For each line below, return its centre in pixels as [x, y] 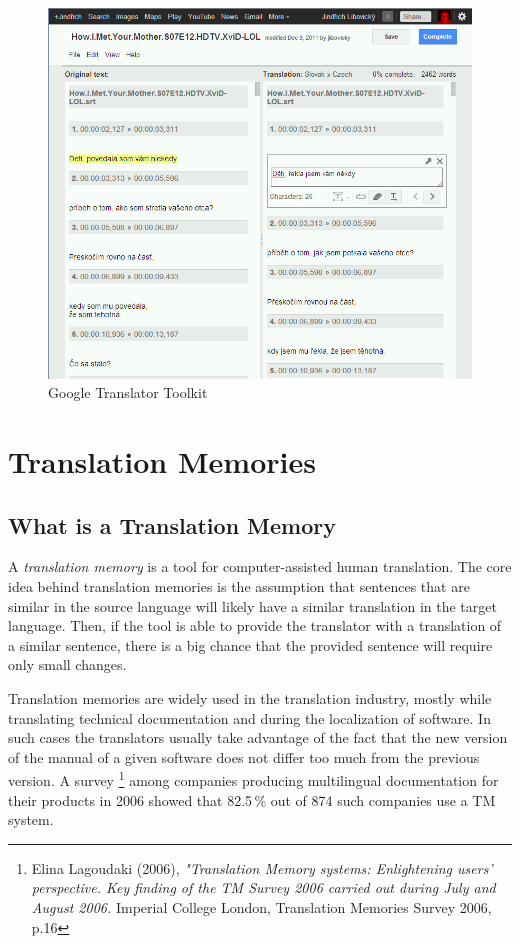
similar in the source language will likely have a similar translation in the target [252, 605]
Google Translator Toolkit [128, 392]
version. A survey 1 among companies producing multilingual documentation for [253, 779]
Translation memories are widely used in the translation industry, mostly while [250, 697]
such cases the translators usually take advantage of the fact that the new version [258, 737]
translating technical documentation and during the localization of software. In [249, 717]
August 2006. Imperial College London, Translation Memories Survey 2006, [261, 906]
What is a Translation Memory [172, 524]
